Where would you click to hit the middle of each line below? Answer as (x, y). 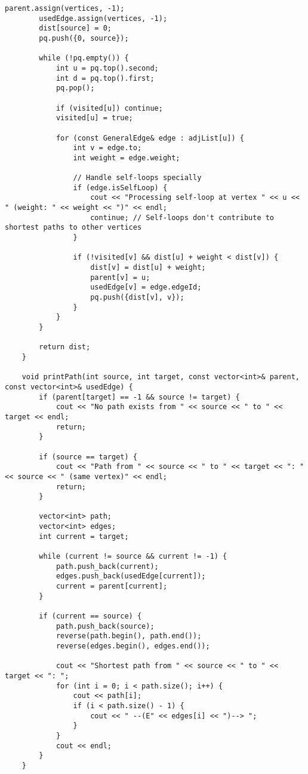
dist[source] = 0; (75, 28)
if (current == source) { (90, 616)
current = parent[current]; (112, 586)
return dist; (65, 347)
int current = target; (84, 536)
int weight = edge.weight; (127, 158)
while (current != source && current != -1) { (133, 557)
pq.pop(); (75, 88)
